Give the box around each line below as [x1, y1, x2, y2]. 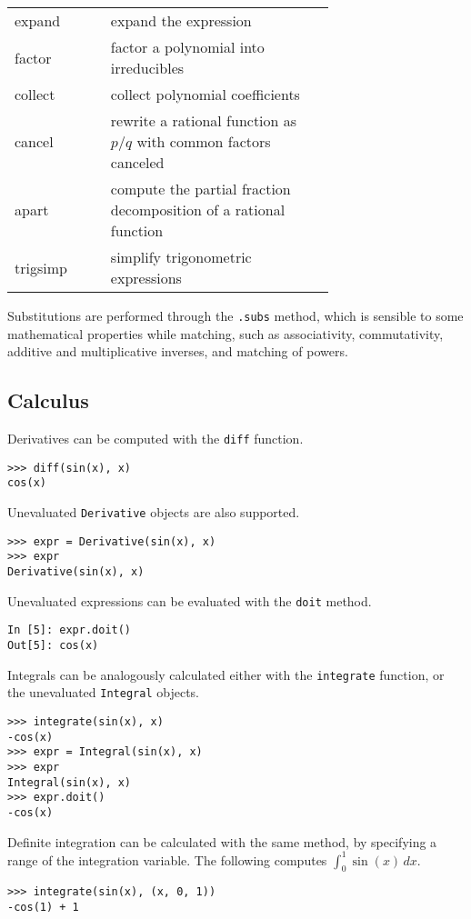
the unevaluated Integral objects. [7, 683, 199, 702]
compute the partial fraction [110, 178, 291, 199]
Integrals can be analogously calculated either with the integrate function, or [7, 664, 445, 684]
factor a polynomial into [110, 36, 265, 57]
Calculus [7, 386, 89, 415]
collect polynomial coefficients [110, 84, 300, 105]
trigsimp [15, 256, 67, 278]
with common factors [136, 131, 271, 152]
